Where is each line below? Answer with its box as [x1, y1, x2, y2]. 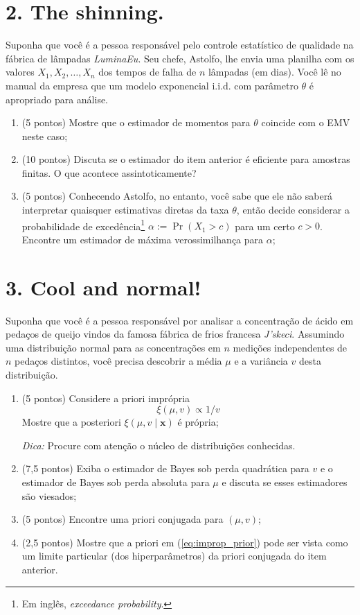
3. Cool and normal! [6, 272, 201, 301]
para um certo [235, 218, 295, 233]
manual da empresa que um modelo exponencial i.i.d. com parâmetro [6, 78, 298, 92]
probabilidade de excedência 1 [21, 216, 145, 233]
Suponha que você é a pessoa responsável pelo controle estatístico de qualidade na [6, 37, 354, 52]
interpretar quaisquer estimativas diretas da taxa [21, 202, 229, 217]
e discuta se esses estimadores [222, 474, 348, 489]
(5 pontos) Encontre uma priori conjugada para [21, 512, 224, 526]
